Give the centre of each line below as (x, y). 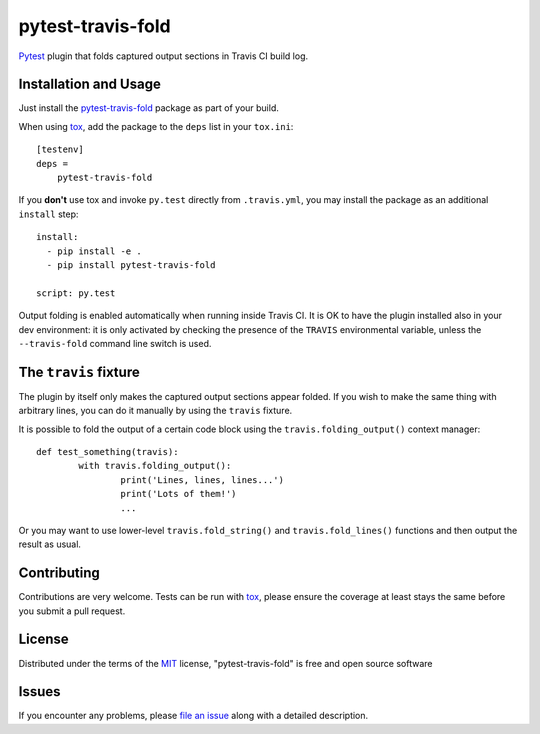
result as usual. (50, 544)
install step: (48, 214)
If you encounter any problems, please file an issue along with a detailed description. (193, 716)
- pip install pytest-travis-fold (131, 264)
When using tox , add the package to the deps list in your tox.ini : (156, 126)
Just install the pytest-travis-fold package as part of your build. (148, 108)
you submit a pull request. (72, 611)
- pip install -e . (94, 251)
